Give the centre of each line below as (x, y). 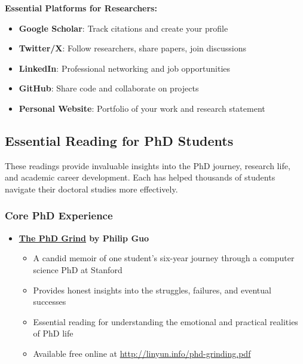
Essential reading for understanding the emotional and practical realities (166, 321)
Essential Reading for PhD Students (119, 140)
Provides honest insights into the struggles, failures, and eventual (152, 290)
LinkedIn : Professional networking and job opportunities (125, 68)
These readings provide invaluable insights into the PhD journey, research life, (148, 165)
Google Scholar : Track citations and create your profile (123, 28)
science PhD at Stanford (78, 269)
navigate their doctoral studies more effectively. (91, 189)
